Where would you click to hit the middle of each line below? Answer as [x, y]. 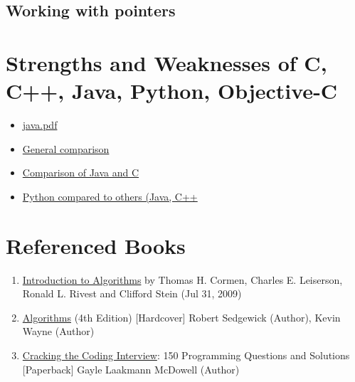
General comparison [66, 148]
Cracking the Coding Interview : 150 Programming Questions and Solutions [186, 355]
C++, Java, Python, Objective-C [172, 91]
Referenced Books [96, 245]
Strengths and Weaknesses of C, [166, 62]
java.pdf [40, 125]
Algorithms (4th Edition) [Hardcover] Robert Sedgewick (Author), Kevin [181, 317]
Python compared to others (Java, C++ [110, 196]
